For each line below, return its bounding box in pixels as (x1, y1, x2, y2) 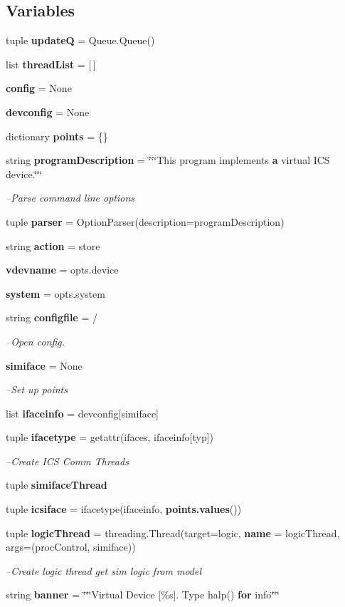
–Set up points (6, 382, 68, 397)
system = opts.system (6, 286, 105, 301)
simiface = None (6, 358, 83, 373)
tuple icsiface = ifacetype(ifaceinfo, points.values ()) (6, 502, 242, 517)
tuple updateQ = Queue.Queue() (6, 33, 155, 48)
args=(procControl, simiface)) (6, 539, 136, 554)
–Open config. (6, 333, 65, 348)
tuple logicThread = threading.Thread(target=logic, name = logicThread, (6, 525, 340, 540)
